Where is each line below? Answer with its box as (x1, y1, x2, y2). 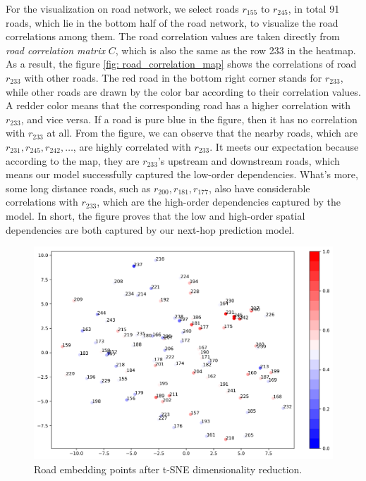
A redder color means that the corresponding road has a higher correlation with (6, 98, 351, 113)
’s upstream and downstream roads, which (157, 153, 340, 168)
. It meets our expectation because (209, 139, 359, 154)
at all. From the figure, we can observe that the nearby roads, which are (47, 125, 358, 140)
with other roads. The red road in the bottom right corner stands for (24, 70, 322, 85)
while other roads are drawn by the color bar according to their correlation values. (6, 84, 361, 99)
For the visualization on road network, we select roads (6, 1, 239, 15)
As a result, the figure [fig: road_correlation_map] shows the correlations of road (6, 56, 357, 71)
